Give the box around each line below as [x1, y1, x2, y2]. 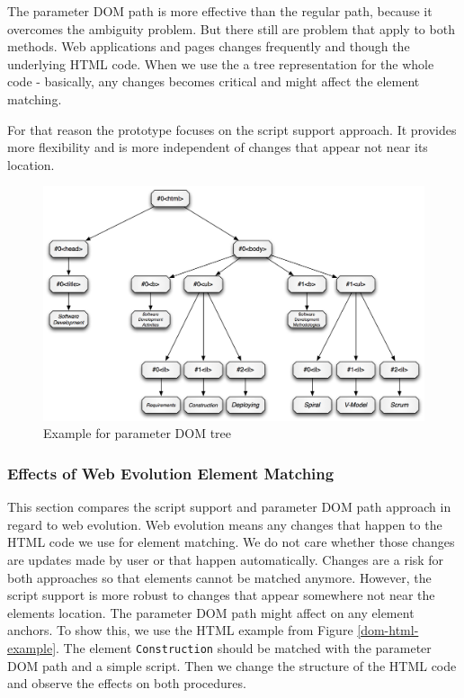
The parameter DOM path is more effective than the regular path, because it [7, 2, 433, 20]
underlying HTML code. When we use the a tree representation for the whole [7, 54, 434, 73]
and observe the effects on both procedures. [7, 674, 246, 693]
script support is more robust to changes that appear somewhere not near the [7, 586, 435, 604]
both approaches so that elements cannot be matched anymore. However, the [7, 568, 432, 586]
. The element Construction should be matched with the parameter [56, 638, 432, 657]
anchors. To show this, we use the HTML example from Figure [7, 621, 353, 640]
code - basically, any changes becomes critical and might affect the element [7, 72, 420, 91]
